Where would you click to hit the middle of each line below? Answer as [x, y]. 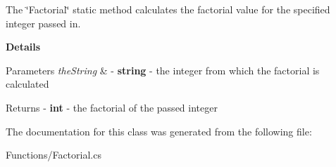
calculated [27, 84]
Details [23, 47]
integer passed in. [43, 23]
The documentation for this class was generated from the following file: [159, 131]
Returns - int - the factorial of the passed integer [112, 107]
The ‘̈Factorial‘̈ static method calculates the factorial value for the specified [168, 9]
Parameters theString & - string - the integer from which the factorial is [163, 70]
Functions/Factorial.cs [54, 155]
